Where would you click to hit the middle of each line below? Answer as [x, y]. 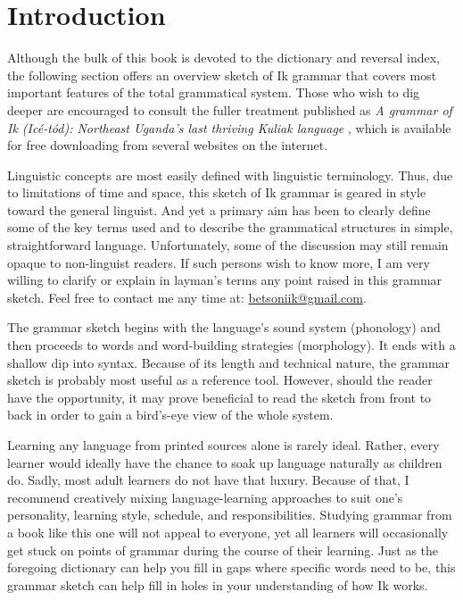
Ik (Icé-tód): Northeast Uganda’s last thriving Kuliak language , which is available [229, 127]
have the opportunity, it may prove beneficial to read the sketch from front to [219, 397]
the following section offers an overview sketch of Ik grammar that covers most [222, 75]
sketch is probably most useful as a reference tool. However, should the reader [220, 380]
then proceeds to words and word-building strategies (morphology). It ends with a [231, 345]
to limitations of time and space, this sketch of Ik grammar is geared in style [217, 192]
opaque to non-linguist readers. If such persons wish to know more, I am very [219, 262]
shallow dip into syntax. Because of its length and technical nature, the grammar [229, 362]
